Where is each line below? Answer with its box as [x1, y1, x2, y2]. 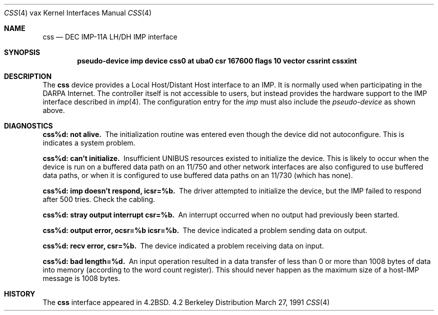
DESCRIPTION [4, 72, 52, 80]
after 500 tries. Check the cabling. [42, 195, 155, 203]
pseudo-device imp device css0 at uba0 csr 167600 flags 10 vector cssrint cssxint [77, 56, 357, 65]
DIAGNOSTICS [4, 121, 53, 130]
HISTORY [4, 289, 35, 298]
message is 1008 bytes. [42, 274, 120, 282]
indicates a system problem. [42, 138, 135, 147]
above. [42, 106, 65, 114]
